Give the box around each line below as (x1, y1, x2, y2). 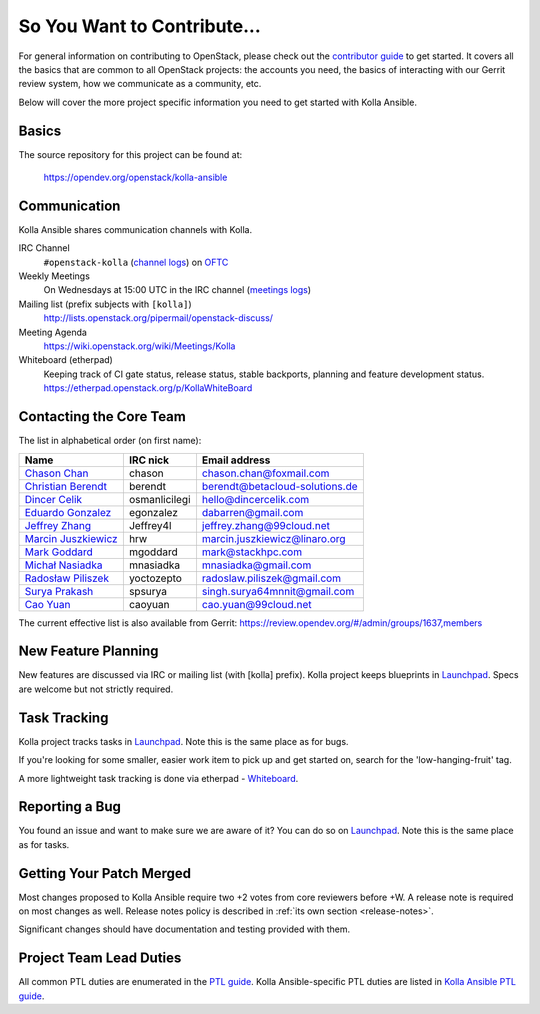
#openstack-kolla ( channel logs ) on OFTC (43, 256, 229, 268)
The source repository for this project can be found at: (18, 148, 243, 160)
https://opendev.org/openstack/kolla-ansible (43, 171, 228, 184)
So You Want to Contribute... (18, 15, 262, 37)
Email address (201, 453, 271, 467)
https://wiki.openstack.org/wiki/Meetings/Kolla (43, 340, 236, 352)
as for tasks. (18, 838, 70, 850)
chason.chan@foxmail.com (201, 466, 330, 480)
